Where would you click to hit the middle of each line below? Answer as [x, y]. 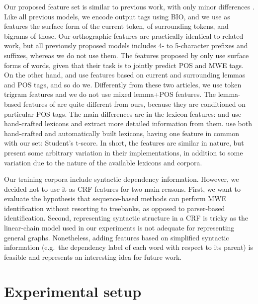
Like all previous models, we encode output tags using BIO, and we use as [117, 16]
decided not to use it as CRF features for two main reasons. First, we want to [122, 189]
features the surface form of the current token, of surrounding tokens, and [116, 26]
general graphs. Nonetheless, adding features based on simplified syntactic [117, 237]
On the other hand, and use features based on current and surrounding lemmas [125, 75]
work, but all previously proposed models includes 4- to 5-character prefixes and [126, 45]
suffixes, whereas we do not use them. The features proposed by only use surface [127, 55]
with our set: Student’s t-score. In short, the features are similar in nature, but [124, 143]
